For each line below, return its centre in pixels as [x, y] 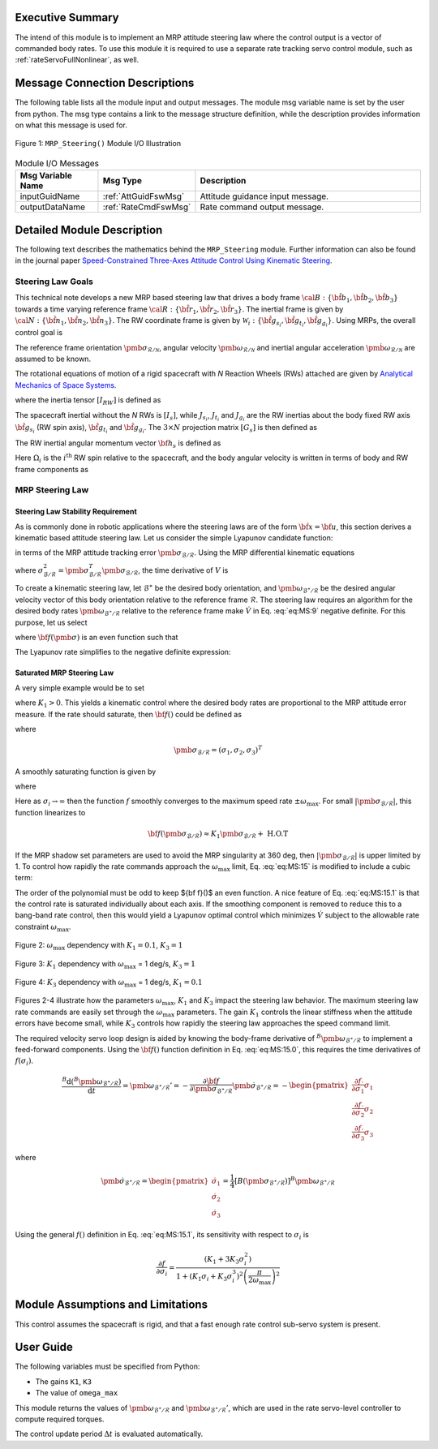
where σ [29, 570]
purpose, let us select [52, 622]
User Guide [44, 1347]
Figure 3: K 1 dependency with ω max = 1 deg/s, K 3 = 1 [105, 964]
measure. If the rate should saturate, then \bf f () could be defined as [129, 714]
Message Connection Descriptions [105, 83]
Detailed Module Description [89, 230]
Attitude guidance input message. [264, 196]
